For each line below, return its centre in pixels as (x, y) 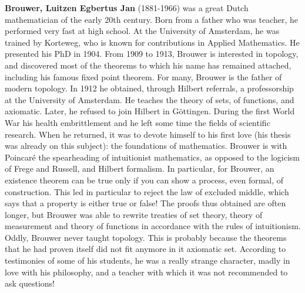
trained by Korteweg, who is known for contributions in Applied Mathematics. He (152, 42)
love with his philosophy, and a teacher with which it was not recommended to (146, 272)
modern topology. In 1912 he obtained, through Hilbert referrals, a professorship (149, 88)
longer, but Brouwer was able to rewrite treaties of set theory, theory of (134, 214)
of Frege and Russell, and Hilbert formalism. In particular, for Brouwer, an (140, 168)
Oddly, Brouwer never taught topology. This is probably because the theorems (146, 237)
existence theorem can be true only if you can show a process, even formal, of (144, 180)
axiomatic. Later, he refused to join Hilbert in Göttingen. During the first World (150, 111)
